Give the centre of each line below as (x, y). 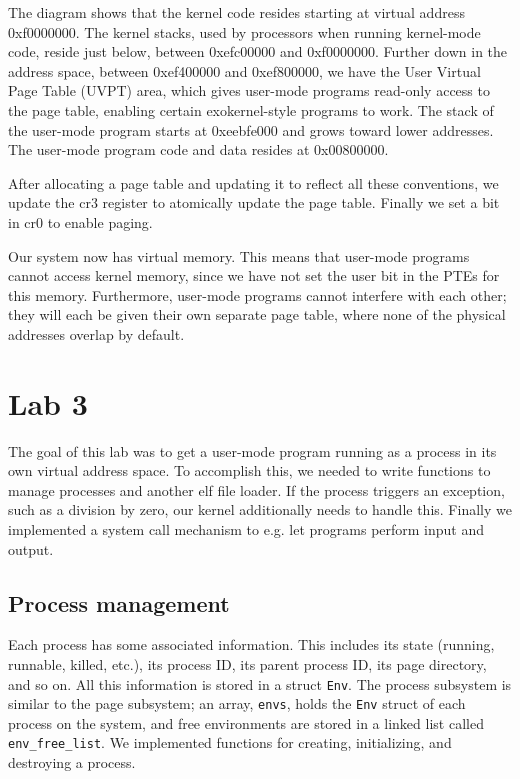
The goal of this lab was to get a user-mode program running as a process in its (252, 450)
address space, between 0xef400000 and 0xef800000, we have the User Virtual (244, 70)
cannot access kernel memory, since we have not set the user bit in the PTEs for (254, 275)
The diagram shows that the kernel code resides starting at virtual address (236, 12)
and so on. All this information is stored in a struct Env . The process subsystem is (260, 683)
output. (31, 548)
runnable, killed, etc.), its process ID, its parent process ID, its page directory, (247, 663)
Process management (119, 602)
